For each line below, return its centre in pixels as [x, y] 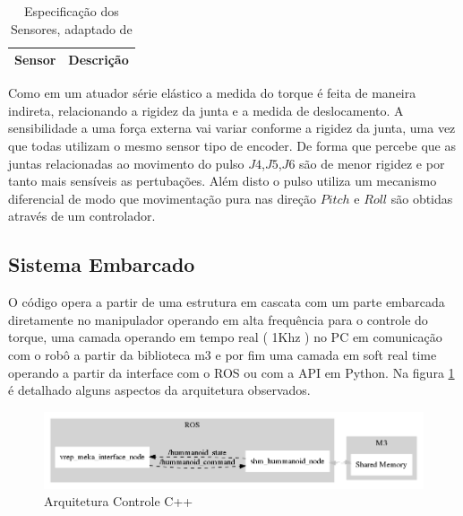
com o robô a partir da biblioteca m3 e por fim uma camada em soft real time [223, 355]
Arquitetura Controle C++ [119, 501]
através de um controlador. [82, 216]
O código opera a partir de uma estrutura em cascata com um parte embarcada [227, 302]
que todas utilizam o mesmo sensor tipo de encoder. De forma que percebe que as [232, 146]
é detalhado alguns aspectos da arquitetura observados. [159, 390]
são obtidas [422, 198]
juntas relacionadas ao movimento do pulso [126, 163]
